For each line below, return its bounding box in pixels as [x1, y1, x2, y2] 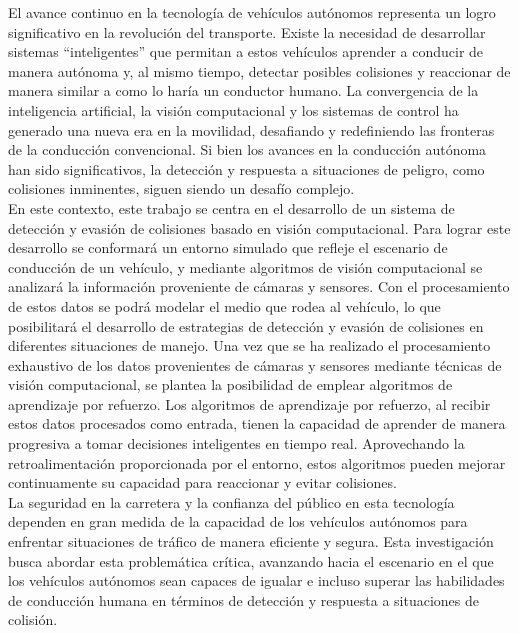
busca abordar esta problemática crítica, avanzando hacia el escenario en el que [8, 550, 494, 571]
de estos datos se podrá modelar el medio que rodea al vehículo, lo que [8, 295, 441, 316]
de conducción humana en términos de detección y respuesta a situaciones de [8, 589, 479, 610]
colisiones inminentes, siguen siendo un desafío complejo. [8, 178, 355, 199]
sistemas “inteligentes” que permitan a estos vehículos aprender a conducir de [8, 41, 484, 62]
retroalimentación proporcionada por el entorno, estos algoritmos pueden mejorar [8, 452, 506, 473]
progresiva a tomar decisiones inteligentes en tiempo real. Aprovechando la [8, 433, 465, 454]
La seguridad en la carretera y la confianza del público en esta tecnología [8, 491, 455, 512]
